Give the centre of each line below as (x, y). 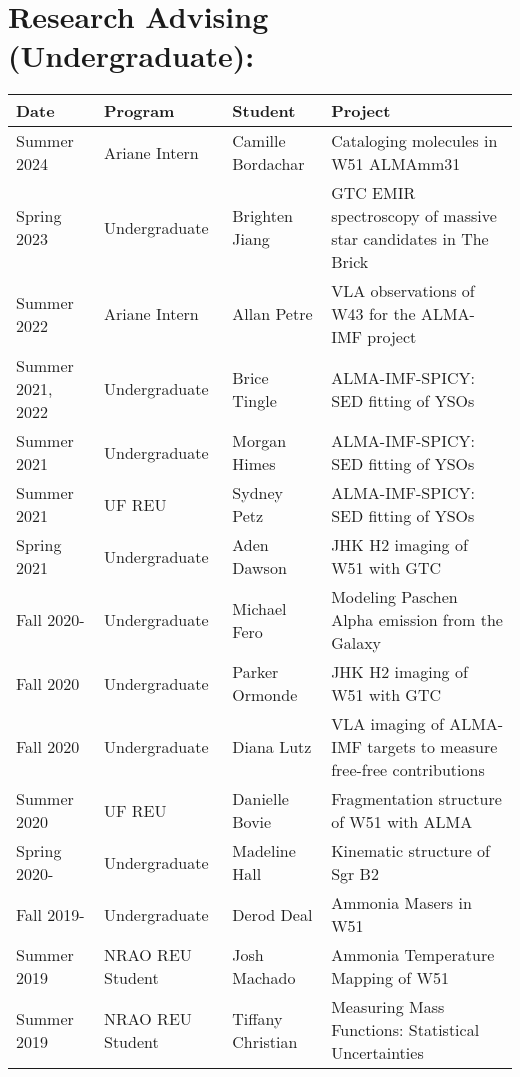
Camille (259, 141)
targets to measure (432, 747)
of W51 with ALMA (402, 822)
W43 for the (373, 314)
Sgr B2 (355, 874)
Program (139, 111)
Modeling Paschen (394, 597)
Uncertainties (377, 1053)
